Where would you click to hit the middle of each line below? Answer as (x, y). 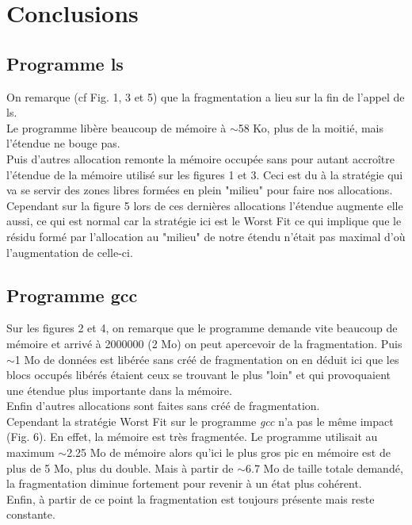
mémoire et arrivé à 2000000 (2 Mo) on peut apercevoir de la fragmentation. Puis (204, 343)
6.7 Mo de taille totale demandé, (324, 468)
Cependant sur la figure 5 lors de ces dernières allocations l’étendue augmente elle (205, 205)
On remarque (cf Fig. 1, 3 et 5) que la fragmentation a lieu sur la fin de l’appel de (206, 96)
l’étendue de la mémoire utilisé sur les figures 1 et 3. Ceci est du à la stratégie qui (205, 174)
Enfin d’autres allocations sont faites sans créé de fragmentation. (163, 406)
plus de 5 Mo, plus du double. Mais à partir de (120, 468)
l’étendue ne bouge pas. (63, 143)
